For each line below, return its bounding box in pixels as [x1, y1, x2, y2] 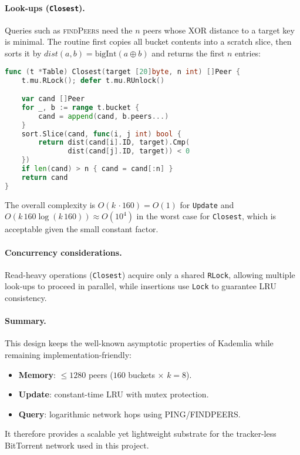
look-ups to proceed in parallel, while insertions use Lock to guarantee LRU [5, 280, 277, 292]
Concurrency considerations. [5, 246, 122, 258]
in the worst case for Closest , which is [136, 210, 277, 222]
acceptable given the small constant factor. [5, 223, 159, 235]
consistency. [5, 292, 47, 304]
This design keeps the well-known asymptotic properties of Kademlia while [5, 337, 274, 349]
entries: [234, 47, 261, 59]
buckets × [128, 368, 164, 380]
